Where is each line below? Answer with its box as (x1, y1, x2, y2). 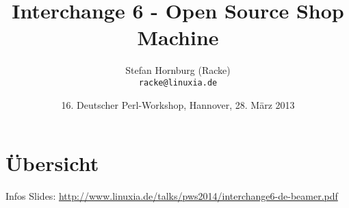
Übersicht (5, 149, 99, 177)
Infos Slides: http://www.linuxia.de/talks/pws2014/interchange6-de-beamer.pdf (5, 189, 338, 203)
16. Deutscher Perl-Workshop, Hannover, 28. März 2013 (61, 97, 295, 112)
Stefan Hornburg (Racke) (125, 63, 231, 77)
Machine (137, 23, 219, 51)
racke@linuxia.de (138, 77, 218, 88)
